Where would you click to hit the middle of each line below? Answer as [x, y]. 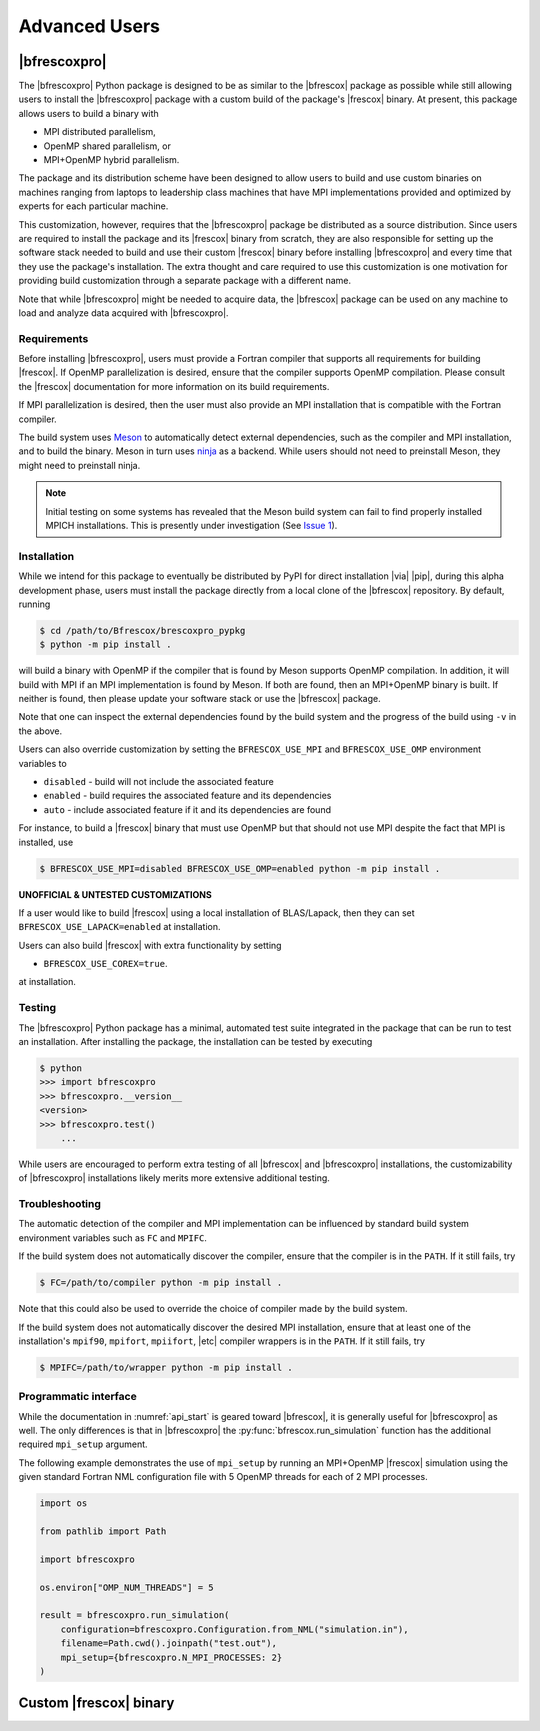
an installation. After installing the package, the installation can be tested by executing [195, 1041]
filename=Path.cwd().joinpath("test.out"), [168, 1643]
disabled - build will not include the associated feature [158, 781]
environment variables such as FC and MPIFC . [112, 1237]
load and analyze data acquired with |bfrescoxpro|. [123, 312]
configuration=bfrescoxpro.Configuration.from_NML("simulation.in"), [234, 1629]
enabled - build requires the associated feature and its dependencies [187, 796]
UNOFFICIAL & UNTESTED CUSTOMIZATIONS [115, 894]
